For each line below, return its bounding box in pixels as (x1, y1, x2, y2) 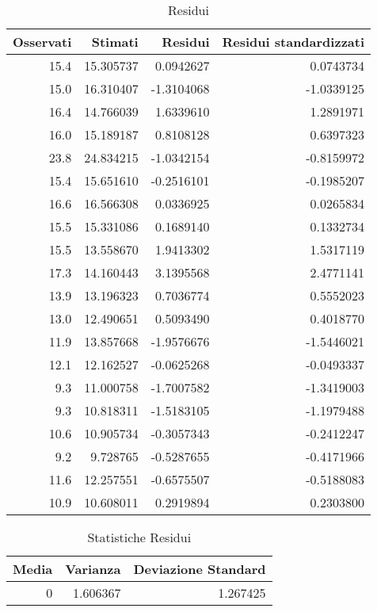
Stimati (91, 33, 139, 51)
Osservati (13, 33, 72, 51)
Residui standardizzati (222, 33, 365, 51)
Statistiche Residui (87, 528, 192, 546)
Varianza (65, 560, 121, 578)
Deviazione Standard (133, 560, 266, 578)
